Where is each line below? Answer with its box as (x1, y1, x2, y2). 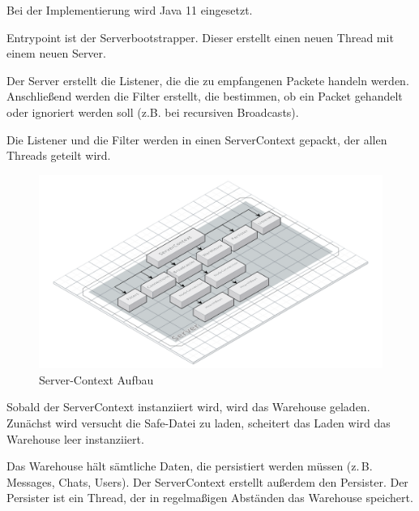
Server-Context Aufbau (39, 371, 154, 388)
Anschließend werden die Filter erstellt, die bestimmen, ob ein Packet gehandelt (6, 88, 403, 105)
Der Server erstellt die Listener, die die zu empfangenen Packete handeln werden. (6, 71, 409, 88)
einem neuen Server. (6, 45, 106, 62)
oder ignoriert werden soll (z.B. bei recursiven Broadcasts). (6, 103, 299, 120)
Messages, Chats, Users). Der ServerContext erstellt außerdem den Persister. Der (6, 473, 408, 490)
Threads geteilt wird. (6, 147, 111, 164)
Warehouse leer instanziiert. (6, 430, 144, 447)
